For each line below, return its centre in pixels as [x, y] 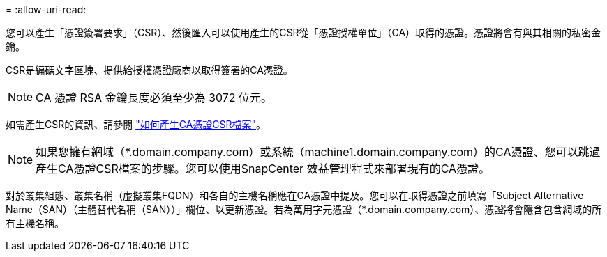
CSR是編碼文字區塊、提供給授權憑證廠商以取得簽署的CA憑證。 [149, 70]
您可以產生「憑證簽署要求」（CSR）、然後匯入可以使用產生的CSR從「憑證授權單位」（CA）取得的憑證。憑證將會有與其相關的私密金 [303, 32]
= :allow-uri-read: [46, 9]
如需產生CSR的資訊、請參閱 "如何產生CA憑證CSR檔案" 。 [136, 124]
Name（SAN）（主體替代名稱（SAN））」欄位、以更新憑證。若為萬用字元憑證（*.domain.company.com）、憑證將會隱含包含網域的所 [304, 209]
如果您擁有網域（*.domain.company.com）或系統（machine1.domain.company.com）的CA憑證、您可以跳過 [318, 152]
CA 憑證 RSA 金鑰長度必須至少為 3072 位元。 [154, 98]
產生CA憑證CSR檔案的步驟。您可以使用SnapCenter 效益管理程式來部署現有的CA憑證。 [263, 169]
